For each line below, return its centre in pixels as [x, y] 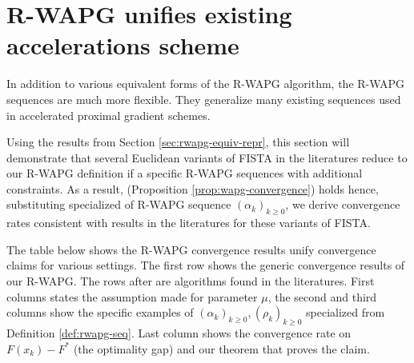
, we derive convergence [343, 204]
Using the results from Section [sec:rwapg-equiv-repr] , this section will [178, 142]
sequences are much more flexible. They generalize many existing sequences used [204, 99]
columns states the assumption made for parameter [132, 296]
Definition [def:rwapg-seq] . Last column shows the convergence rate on [179, 333]
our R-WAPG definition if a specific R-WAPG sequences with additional [185, 173]
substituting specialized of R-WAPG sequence [119, 204]
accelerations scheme [123, 45]
